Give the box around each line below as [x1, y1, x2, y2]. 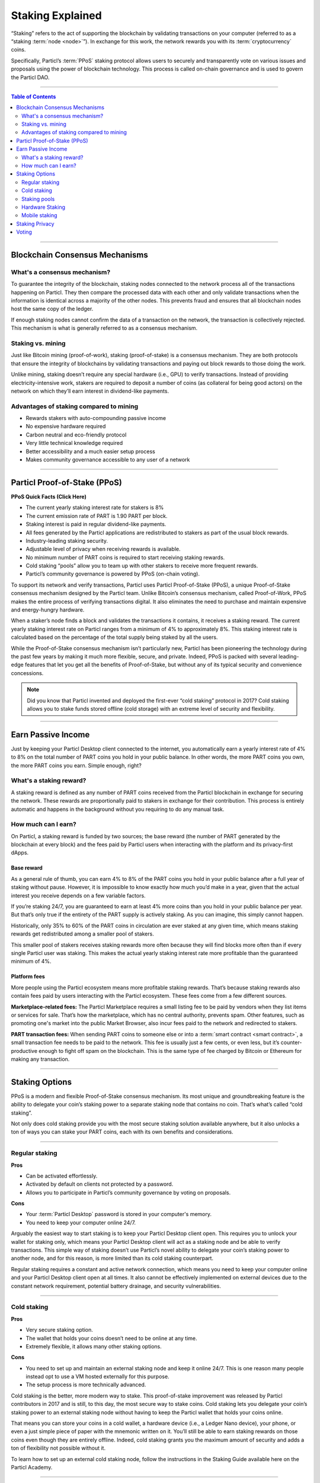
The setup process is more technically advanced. [25, 1381, 146, 1388]
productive [11, 1047, 38, 1054]
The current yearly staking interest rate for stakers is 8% [25, 504, 164, 511]
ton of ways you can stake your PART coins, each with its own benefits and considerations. [11, 1128, 233, 1135]
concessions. [11, 669, 44, 676]
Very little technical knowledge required [25, 440, 123, 447]
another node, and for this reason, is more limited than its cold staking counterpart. [11, 1255, 213, 1262]
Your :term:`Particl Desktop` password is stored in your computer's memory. [25, 1211, 212, 1218]
